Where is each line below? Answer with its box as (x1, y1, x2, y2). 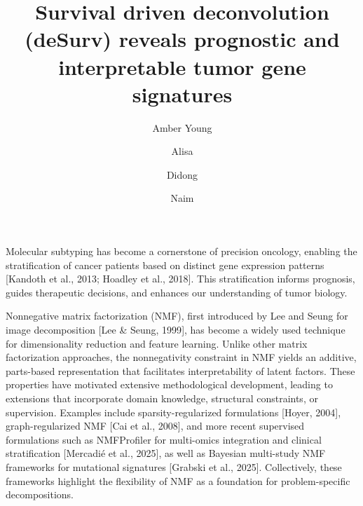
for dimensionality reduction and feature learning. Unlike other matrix (6, 336, 308, 350)
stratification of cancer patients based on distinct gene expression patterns (6, 257, 324, 272)
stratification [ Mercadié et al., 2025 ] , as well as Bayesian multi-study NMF (6, 446, 326, 460)
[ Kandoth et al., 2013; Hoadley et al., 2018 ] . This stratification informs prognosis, (6, 271, 355, 286)
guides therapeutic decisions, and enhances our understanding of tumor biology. (6, 285, 348, 299)
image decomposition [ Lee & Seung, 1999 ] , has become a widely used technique (6, 322, 345, 337)
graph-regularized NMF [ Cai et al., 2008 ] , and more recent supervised (6, 418, 305, 433)
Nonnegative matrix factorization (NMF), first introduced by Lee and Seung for (6, 308, 348, 323)
